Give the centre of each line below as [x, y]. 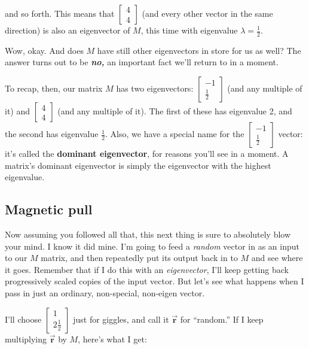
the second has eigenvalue [52, 134]
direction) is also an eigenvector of [68, 30]
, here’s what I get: [112, 339]
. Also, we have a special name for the [175, 134]
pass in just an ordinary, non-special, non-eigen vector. [105, 292]
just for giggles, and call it [121, 319]
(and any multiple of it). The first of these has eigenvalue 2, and [175, 111]
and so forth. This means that [60, 13]
